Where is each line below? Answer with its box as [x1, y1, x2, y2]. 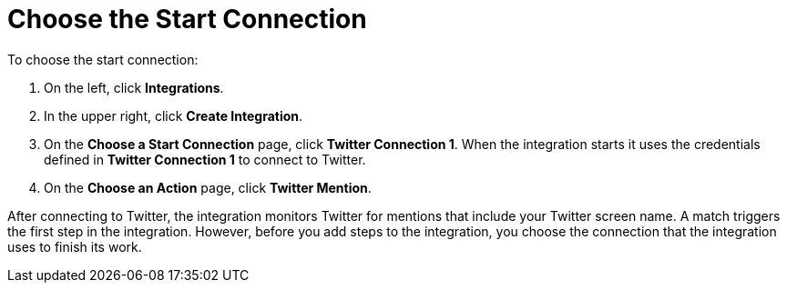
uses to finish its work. [7, 238, 142, 255]
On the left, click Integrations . [44, 79, 224, 95]
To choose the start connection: [7, 51, 199, 67]
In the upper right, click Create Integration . [44, 107, 303, 124]
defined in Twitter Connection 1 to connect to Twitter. [44, 151, 366, 167]
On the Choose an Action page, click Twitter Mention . [44, 179, 372, 195]
